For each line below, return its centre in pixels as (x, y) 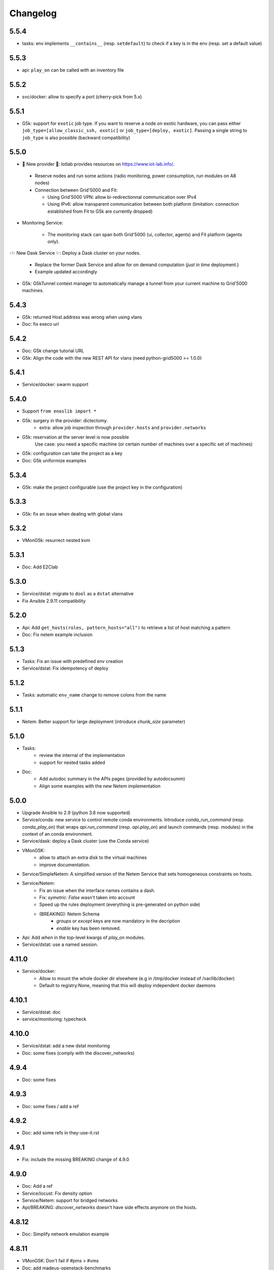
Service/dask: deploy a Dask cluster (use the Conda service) (85, 841)
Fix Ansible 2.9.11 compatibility (54, 601)
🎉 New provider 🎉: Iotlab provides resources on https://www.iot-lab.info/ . (98, 164)
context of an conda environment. (58, 834)
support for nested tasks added (72, 763)
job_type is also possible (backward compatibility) (76, 138)
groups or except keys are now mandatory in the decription (118, 921)
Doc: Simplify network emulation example (65, 1234)
